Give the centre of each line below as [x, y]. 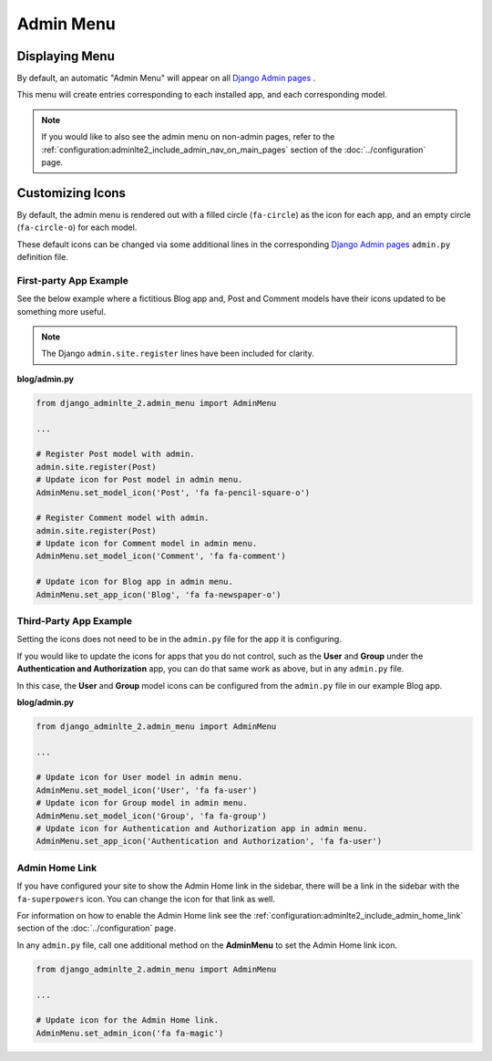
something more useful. [61, 311]
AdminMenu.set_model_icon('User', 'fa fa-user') [147, 790]
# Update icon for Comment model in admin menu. [147, 544]
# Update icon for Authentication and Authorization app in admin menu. [202, 829]
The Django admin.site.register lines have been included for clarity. [178, 354]
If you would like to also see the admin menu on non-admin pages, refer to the [188, 137]
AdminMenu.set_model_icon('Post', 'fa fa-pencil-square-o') [173, 492]
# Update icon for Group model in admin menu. [142, 803]
